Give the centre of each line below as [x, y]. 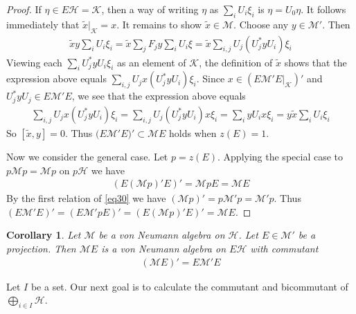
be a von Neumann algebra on [162, 235]
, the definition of [236, 62]
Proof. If [24, 9]
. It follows [323, 9]
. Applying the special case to [280, 156]
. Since [211, 78]
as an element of [152, 62]
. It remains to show [159, 24]
